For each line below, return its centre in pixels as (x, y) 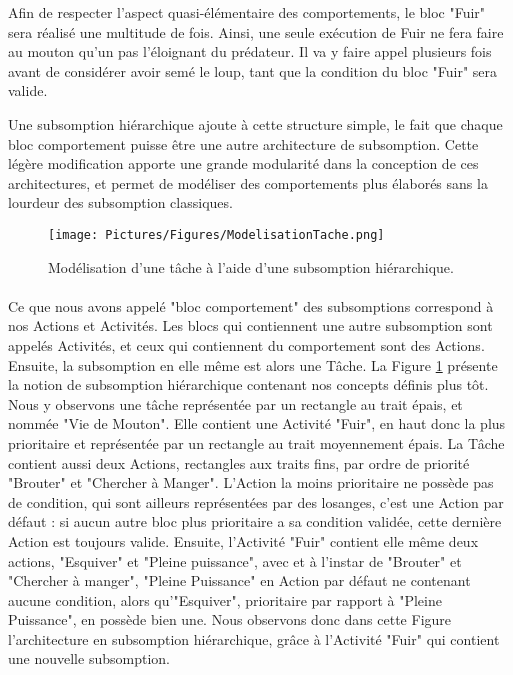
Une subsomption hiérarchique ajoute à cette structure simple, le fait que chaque (255, 123)
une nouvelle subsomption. (89, 658)
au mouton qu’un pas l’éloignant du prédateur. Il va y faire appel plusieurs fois (250, 51)
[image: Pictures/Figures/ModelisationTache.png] (216, 234)
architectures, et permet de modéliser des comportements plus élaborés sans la (248, 182)
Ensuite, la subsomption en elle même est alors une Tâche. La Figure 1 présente (253, 364)
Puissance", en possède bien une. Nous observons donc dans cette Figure (230, 619)
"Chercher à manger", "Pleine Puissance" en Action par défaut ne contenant (239, 580)
